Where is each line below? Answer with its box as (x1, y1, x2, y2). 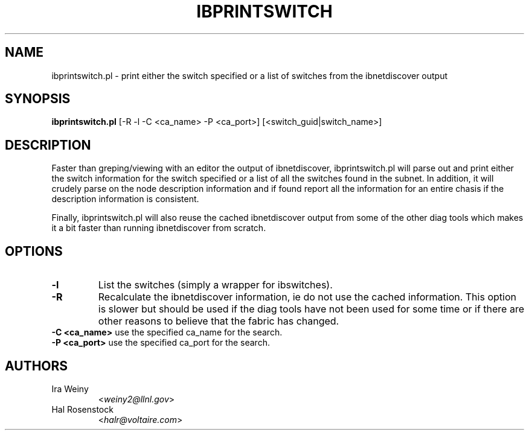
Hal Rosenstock (51, 404, 114, 414)
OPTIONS (5, 243, 63, 259)
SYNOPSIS (5, 91, 71, 107)
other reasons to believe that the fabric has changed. (98, 315, 339, 328)
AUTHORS (5, 358, 68, 373)
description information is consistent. (51, 194, 199, 205)
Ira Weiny (51, 383, 89, 394)
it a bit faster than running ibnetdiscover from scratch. (51, 223, 266, 233)
